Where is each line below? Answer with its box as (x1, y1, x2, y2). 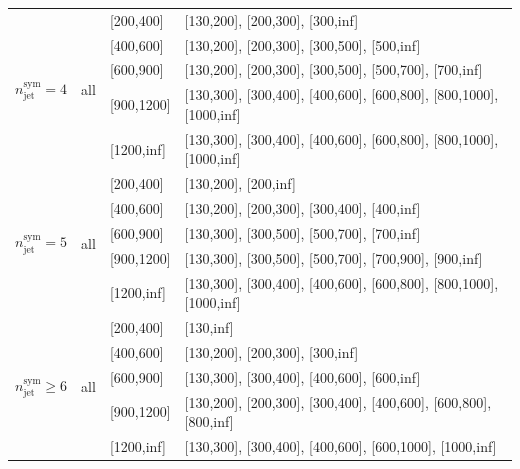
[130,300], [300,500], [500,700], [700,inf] (184, 222, 421, 243)
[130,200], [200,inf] (184, 173, 296, 194)
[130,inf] (184, 316, 234, 337)
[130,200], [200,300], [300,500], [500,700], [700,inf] (184, 59, 483, 80)
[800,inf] (184, 411, 234, 432)
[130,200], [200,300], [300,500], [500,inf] (184, 34, 421, 55)
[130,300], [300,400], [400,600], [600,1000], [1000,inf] (184, 435, 497, 456)
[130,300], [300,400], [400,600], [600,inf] (184, 366, 421, 387)
